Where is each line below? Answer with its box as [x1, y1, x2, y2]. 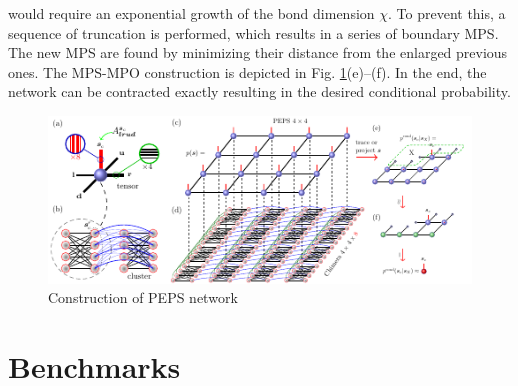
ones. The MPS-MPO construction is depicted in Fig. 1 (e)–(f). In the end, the [8, 61, 487, 82]
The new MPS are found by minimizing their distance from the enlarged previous [8, 42, 508, 63]
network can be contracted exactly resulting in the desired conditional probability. [8, 81, 511, 102]
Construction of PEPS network [48, 287, 238, 308]
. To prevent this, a [388, 3, 506, 23]
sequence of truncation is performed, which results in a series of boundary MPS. [8, 22, 499, 43]
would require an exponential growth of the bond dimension [8, 3, 375, 23]
